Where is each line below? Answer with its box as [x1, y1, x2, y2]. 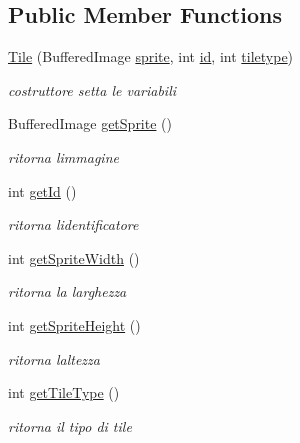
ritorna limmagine [8, 146, 119, 167]
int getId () [8, 180, 77, 201]
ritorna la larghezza [8, 281, 127, 302]
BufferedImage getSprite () [8, 113, 172, 134]
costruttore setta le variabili [8, 79, 177, 100]
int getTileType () [8, 382, 120, 403]
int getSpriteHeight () [8, 314, 141, 335]
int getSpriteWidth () [8, 247, 140, 268]
